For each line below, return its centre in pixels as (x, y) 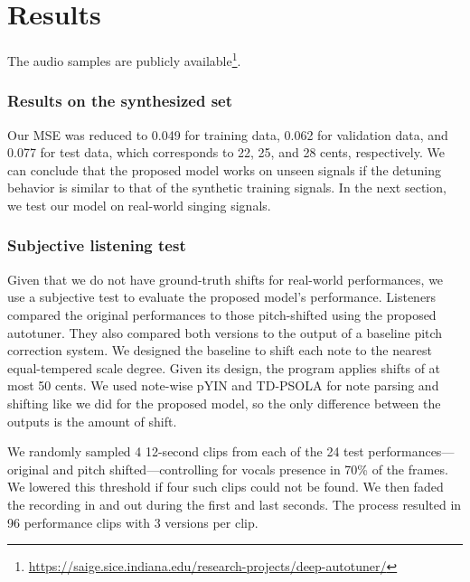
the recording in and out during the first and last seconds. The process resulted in (235, 504)
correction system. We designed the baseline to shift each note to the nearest (220, 350)
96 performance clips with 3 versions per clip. (133, 522)
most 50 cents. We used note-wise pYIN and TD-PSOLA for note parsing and (223, 385)
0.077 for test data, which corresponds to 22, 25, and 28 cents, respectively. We (226, 152)
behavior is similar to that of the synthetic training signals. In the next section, (227, 188)
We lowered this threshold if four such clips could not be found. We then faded (226, 487)
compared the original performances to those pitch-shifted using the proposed (222, 314)
